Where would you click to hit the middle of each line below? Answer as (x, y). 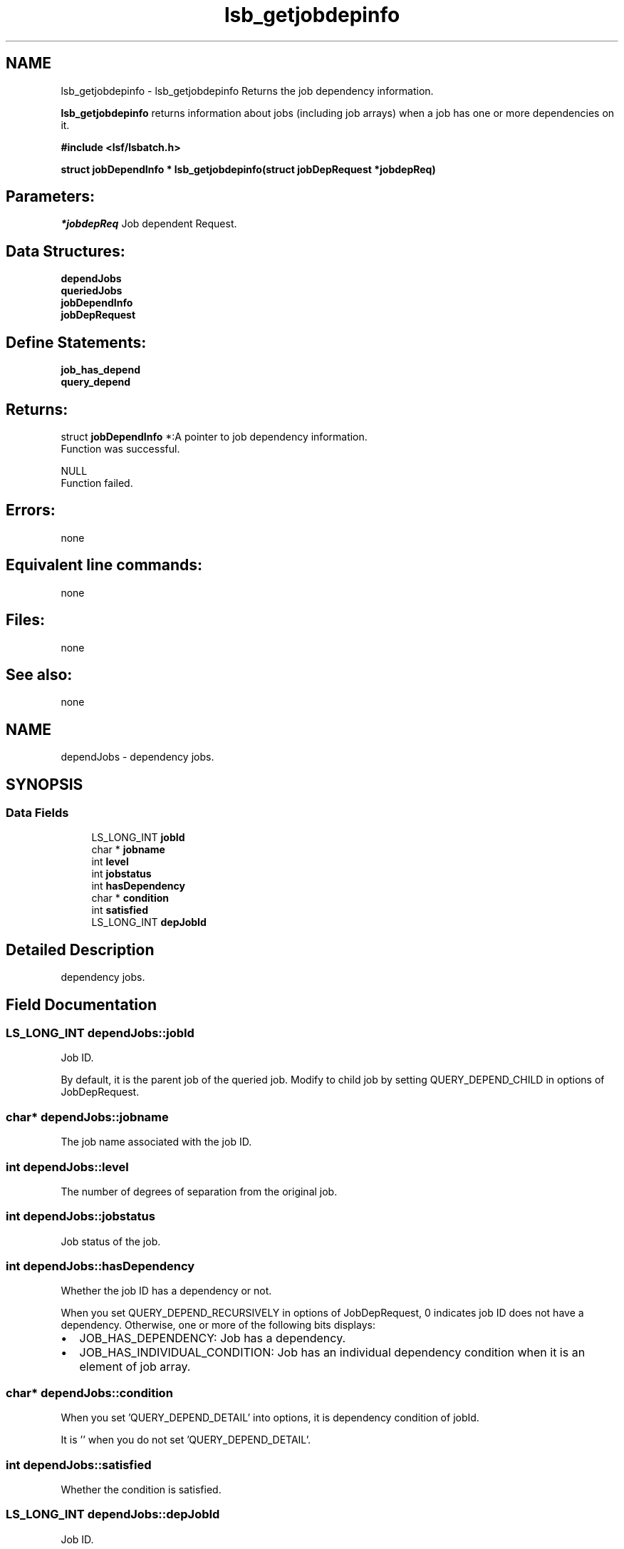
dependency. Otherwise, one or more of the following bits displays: (218, 1325)
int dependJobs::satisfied (79, 1465)
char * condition (130, 898)
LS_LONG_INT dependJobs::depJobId (113, 1514)
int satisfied (120, 910)
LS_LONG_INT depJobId (149, 922)
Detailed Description (80, 950)
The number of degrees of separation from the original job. (199, 1191)
